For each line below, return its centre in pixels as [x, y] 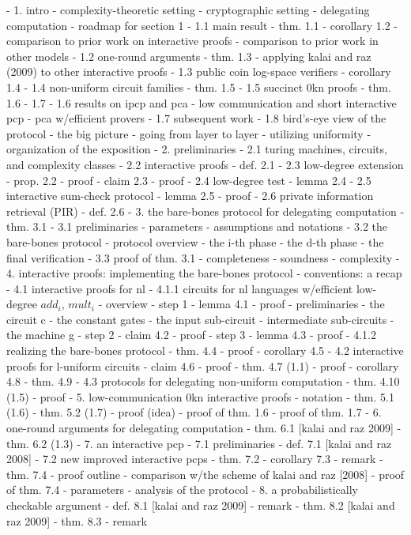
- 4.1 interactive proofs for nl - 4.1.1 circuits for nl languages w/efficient [180, 288]
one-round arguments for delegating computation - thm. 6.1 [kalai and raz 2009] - [204, 428]
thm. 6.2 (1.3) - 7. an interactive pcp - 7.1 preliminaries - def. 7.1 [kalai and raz [199, 443]
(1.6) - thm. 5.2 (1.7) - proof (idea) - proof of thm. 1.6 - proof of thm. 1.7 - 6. [194, 412]
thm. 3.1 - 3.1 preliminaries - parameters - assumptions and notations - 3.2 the [197, 226]
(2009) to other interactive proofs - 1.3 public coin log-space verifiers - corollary [199, 72]
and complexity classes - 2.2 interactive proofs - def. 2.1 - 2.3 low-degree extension [205, 164]
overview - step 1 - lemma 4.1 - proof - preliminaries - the [245, 304]
